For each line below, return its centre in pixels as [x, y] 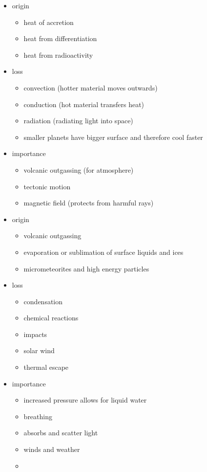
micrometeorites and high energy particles [86, 268]
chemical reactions [51, 318]
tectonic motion [47, 186]
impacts [35, 334]
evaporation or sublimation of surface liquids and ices [103, 252]
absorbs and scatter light [61, 433]
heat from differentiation [60, 38]
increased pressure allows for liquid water [85, 400]
